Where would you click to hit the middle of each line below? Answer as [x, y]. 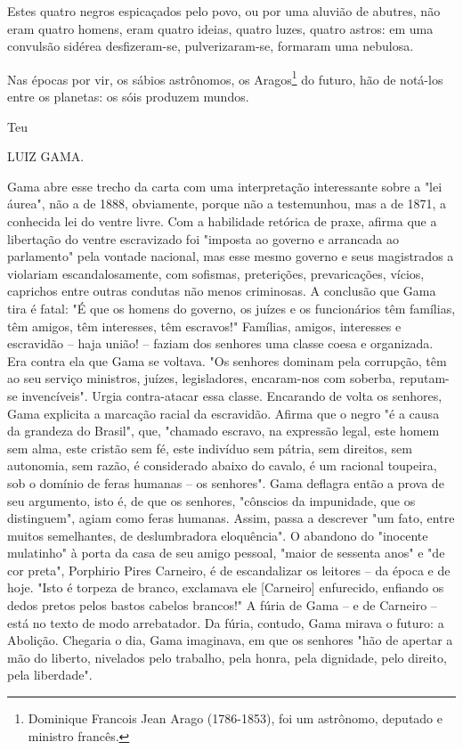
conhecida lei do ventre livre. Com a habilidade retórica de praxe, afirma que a [222, 221]
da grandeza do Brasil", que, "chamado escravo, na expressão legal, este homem [223, 431]
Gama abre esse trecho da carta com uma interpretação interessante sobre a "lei [225, 186]
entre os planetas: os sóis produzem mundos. [128, 97]
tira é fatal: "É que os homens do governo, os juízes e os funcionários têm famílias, [231, 308]
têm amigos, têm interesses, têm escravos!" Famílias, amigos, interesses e [204, 326]
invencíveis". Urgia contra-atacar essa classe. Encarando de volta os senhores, [232, 395]
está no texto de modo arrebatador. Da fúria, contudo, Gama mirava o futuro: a [226, 622]
